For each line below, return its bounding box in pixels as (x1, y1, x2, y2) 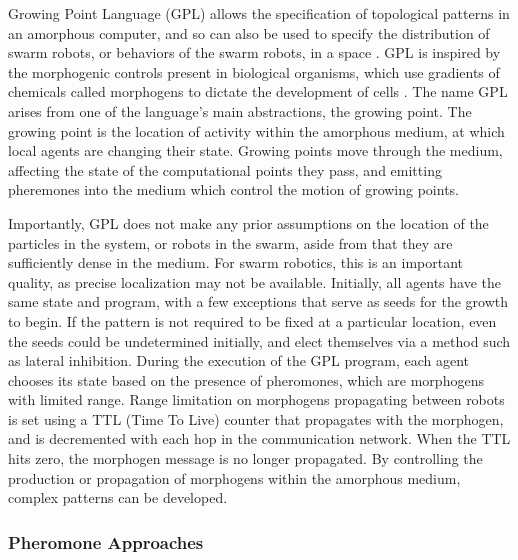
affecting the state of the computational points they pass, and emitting (8, 159, 442, 180)
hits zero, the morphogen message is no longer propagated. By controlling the (8, 448, 483, 469)
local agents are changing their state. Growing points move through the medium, (8, 140, 503, 161)
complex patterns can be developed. (8, 487, 228, 508)
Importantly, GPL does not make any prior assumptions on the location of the (8, 212, 489, 233)
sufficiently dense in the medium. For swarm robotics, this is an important (8, 252, 464, 273)
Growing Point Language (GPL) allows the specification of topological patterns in (8, 3, 510, 23)
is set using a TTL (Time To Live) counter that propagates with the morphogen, (8, 408, 504, 429)
